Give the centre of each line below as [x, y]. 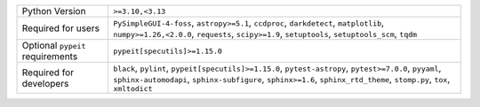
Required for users [60, 28]
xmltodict [132, 88]
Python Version [54, 11]
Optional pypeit [54, 46]
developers [45, 83]
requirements [50, 56]
